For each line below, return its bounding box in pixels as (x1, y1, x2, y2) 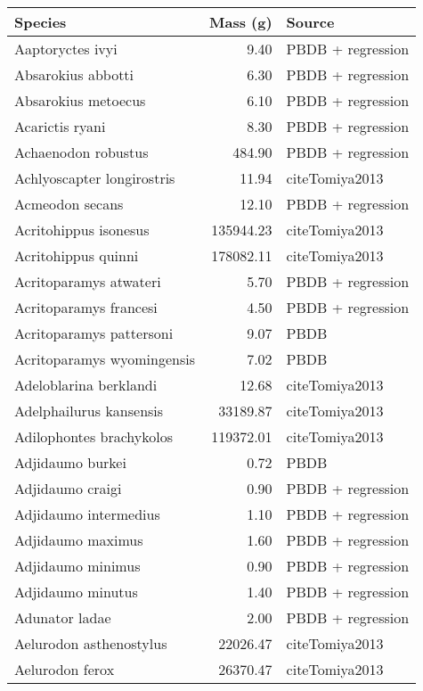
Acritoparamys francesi (14, 297, 158, 317)
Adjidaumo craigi (14, 478, 122, 498)
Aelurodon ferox (14, 659, 115, 679)
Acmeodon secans (14, 193, 124, 214)
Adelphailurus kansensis (14, 400, 164, 421)
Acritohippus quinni (14, 245, 139, 266)
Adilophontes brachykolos (14, 426, 174, 447)
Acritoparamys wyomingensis (14, 349, 196, 369)
